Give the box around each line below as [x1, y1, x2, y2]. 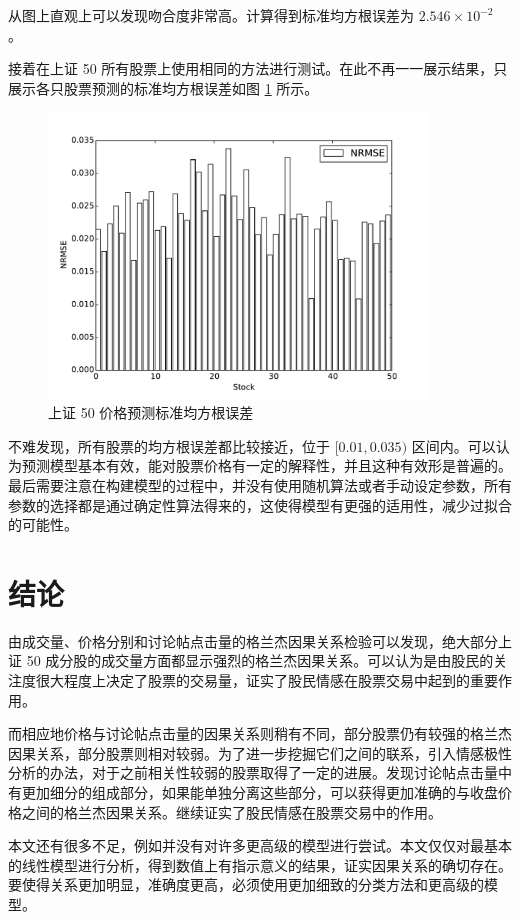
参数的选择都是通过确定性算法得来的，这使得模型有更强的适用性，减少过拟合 [8, 494, 512, 515]
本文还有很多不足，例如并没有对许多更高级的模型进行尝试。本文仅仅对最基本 [8, 835, 512, 856]
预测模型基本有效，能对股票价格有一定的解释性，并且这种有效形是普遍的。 [21, 455, 512, 476]
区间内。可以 [411, 435, 496, 456]
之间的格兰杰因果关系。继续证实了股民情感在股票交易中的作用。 [21, 801, 442, 822]
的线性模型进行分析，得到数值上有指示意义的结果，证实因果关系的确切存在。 [8, 854, 512, 875]
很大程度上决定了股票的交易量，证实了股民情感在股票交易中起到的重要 [35, 670, 498, 691]
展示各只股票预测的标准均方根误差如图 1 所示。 [8, 77, 319, 98]
